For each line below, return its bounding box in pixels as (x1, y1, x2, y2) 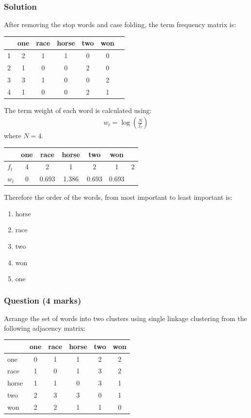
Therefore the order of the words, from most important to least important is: (4, 192, 233, 202)
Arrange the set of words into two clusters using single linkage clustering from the (4, 313, 247, 323)
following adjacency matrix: (4, 322, 86, 333)
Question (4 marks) (4, 294, 81, 306)
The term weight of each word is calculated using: (4, 105, 152, 115)
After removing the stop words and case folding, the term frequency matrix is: (4, 19, 236, 30)
